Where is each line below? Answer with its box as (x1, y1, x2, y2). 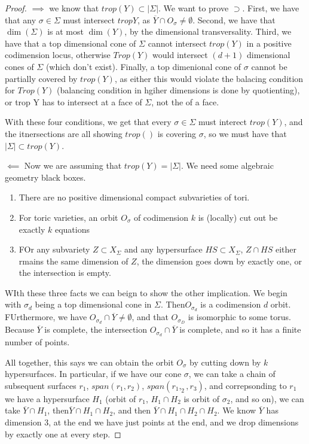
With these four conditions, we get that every (5, 115, 172, 128)
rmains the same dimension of (19, 254, 129, 267)
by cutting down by (189, 355, 261, 368)
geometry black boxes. (5, 171, 86, 183)
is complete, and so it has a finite (179, 323, 301, 336)
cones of (5, 60, 34, 72)
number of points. (5, 336, 70, 348)
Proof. (5, 2, 27, 14)
